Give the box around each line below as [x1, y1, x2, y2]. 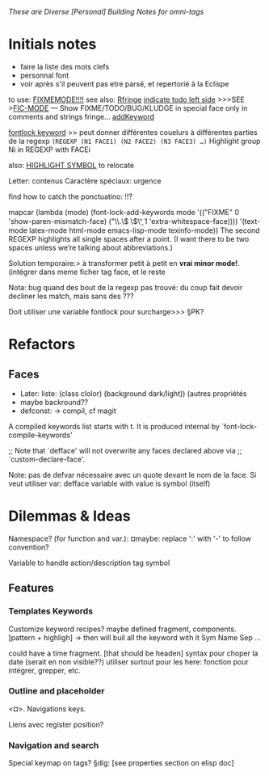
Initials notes [8, 36, 97, 53]
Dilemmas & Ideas [8, 507, 131, 525]
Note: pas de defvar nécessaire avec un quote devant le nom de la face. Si [8, 470, 257, 479]
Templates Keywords [8, 605, 94, 617]
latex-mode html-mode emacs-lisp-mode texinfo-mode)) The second [29, 226, 260, 235]
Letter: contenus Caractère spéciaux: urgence [8, 175, 162, 185]
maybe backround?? [19, 397, 89, 407]
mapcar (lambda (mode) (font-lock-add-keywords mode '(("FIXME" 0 [8, 207, 240, 217]
